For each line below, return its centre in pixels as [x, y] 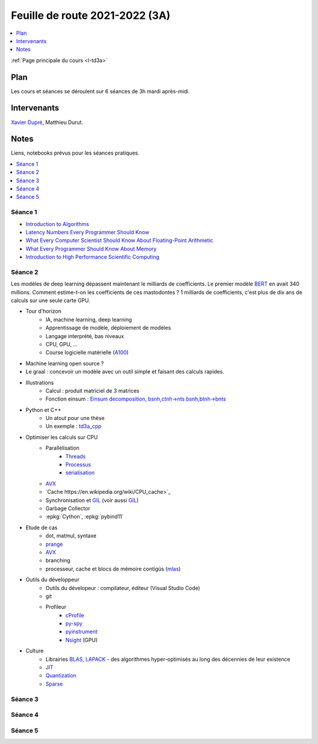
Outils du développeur [52, 580]
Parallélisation [62, 448]
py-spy [74, 624]
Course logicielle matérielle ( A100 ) [87, 353]
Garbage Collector [68, 508]
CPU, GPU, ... [62, 344]
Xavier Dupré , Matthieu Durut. [47, 122]
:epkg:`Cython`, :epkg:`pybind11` [85, 517]
